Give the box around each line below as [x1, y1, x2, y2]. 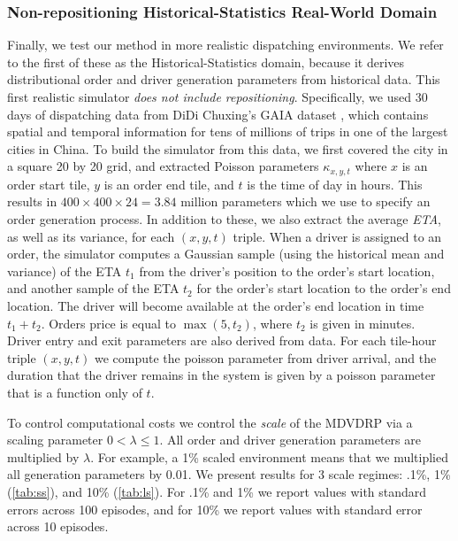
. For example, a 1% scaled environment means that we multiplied [90, 447, 448, 466]
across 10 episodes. [7, 517, 109, 536]
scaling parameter [7, 430, 103, 449]
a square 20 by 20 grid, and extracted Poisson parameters [7, 157, 319, 175]
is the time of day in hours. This [247, 174, 423, 193]
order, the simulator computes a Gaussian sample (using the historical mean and [7, 244, 445, 263]
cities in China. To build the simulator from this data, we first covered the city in [7, 139, 448, 158]
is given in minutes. [309, 313, 416, 332]
